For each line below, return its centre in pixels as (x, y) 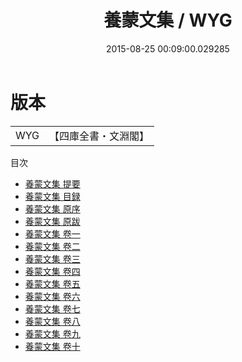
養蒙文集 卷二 (52, 246)
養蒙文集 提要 (52, 183)
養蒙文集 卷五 (52, 283)
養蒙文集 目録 (52, 196)
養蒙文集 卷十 (52, 346)
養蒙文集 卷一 (52, 233)
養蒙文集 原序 (52, 208)
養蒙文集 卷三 (52, 258)
